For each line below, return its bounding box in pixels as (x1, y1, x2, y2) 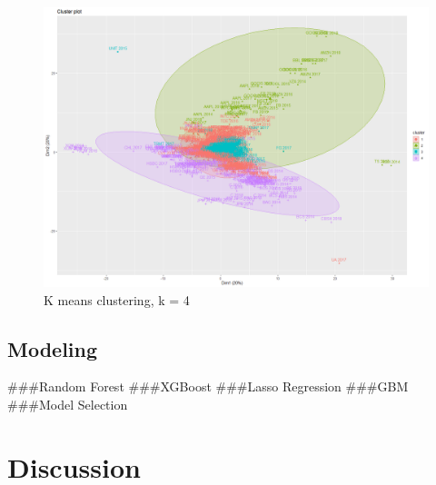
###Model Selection (7, 395, 128, 414)
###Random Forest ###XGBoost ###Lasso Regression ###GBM (7, 377, 409, 396)
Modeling (7, 334, 98, 362)
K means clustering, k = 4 (44, 290, 190, 309)
